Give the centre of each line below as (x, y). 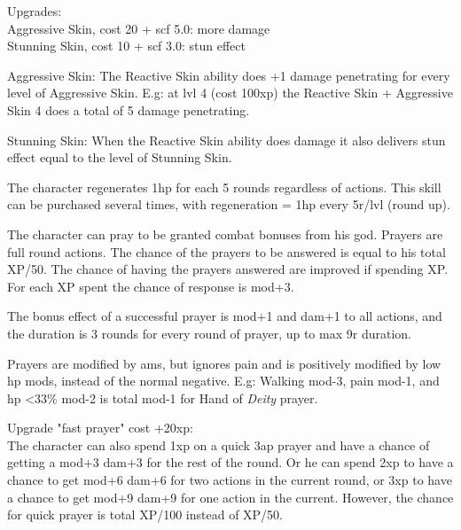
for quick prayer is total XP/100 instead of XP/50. (145, 514)
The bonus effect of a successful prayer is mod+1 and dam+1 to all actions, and (225, 316)
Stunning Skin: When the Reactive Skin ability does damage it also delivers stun (227, 140)
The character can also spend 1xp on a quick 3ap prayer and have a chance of (219, 444)
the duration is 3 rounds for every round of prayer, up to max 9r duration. (209, 333)
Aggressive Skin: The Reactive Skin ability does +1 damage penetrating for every (229, 75)
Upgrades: (35, 11)
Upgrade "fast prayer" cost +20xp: (100, 428)
